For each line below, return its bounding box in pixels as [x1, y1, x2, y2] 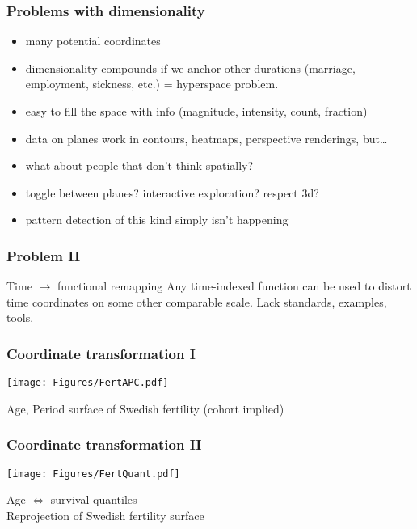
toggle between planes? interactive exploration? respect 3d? [25, 184, 319, 201]
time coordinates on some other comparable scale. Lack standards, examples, [6, 293, 387, 310]
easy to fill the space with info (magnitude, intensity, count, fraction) [25, 103, 368, 119]
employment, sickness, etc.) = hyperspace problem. [25, 75, 279, 92]
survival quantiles [50, 491, 137, 508]
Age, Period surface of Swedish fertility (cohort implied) [6, 400, 284, 417]
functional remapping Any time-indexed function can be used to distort [57, 277, 411, 294]
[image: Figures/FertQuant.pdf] [6, 468, 180, 480]
